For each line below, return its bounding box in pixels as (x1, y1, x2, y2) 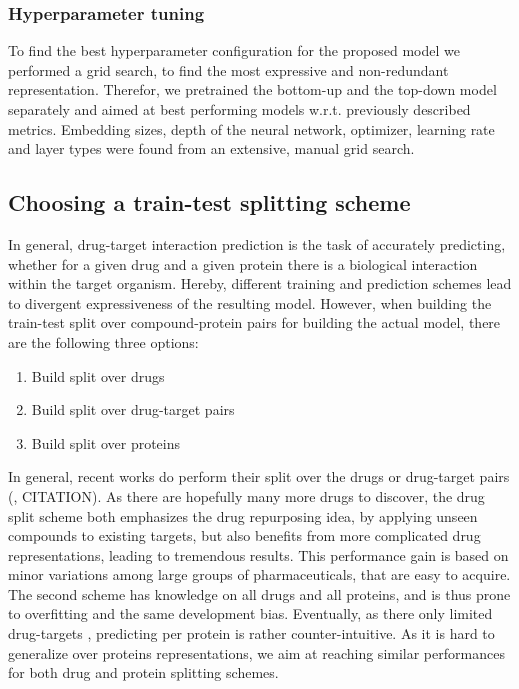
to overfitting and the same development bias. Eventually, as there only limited (8, 603, 493, 624)
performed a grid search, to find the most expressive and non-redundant (8, 59, 449, 80)
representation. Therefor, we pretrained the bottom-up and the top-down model (8, 79, 497, 100)
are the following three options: (8, 331, 199, 352)
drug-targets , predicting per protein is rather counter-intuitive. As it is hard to (8, 623, 495, 644)
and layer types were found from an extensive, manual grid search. (8, 138, 415, 159)
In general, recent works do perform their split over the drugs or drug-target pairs (8, 466, 510, 487)
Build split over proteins (31, 432, 181, 453)
